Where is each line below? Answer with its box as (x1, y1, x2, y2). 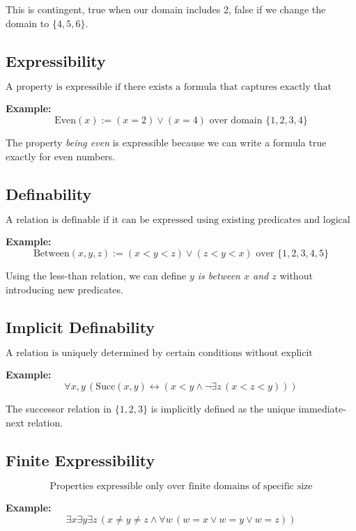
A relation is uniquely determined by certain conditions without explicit (6, 348, 313, 359)
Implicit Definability (6, 316, 155, 337)
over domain (209, 115, 263, 125)
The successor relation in (6, 401, 111, 415)
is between (197, 268, 240, 282)
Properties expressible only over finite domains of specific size (49, 482, 313, 492)
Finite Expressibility (6, 449, 155, 470)
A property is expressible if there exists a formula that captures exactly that (6, 82, 332, 93)
